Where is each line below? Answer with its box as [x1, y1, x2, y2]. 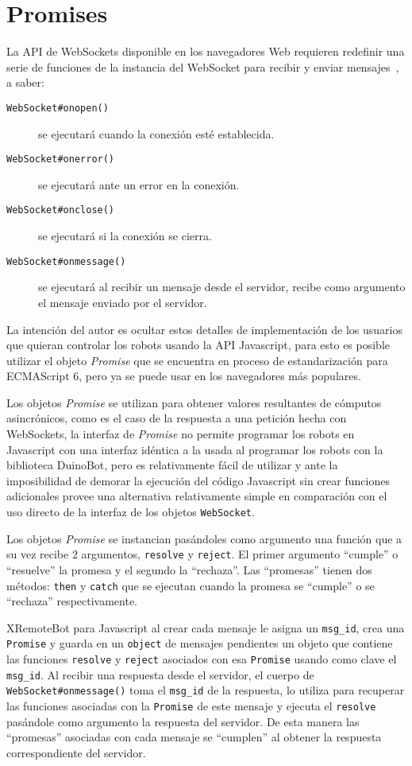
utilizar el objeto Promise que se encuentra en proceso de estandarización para [6, 352, 388, 368]
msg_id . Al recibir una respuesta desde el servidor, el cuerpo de [6, 666, 314, 682]
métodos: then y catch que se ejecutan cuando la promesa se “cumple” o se [6, 577, 375, 593]
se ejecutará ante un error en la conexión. [38, 176, 240, 192]
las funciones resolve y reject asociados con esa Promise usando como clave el [6, 651, 397, 667]
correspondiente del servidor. [6, 744, 146, 760]
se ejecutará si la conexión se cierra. [38, 227, 212, 244]
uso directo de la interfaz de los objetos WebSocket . [6, 504, 255, 520]
